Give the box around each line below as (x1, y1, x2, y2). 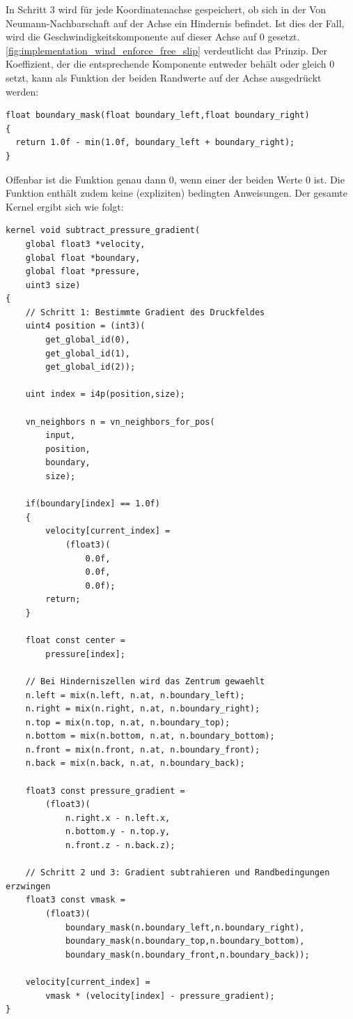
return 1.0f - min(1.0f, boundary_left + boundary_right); (15, 137, 295, 148)
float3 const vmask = (25, 895, 125, 905)
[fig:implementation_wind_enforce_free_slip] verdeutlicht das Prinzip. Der (6, 43, 328, 57)
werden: (6, 84, 39, 98)
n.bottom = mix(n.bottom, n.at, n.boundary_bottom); (25, 731, 275, 741)
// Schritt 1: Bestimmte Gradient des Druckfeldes (25, 307, 265, 317)
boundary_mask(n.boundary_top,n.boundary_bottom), (65, 936, 305, 946)
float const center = (25, 635, 125, 646)
